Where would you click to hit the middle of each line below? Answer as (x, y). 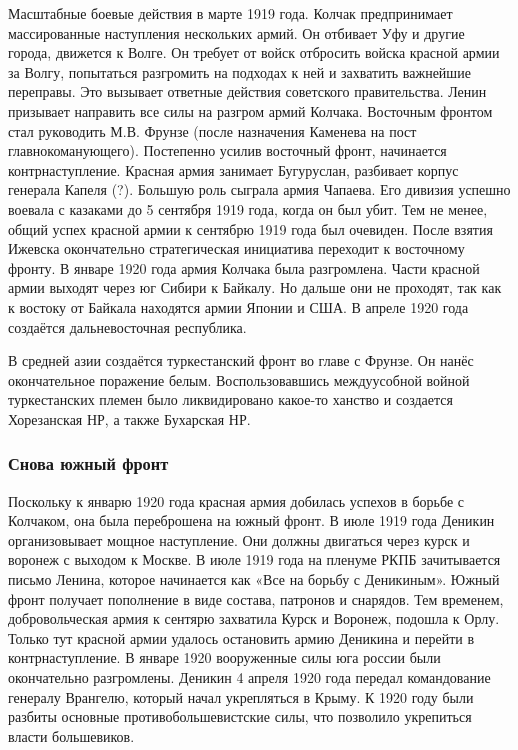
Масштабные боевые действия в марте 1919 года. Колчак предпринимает (230, 13)
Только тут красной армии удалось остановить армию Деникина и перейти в (241, 637)
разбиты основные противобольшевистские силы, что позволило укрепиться (240, 716)
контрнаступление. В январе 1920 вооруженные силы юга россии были (224, 657)
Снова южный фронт (88, 463)
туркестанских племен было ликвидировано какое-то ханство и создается (230, 399)
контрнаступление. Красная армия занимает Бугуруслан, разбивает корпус (233, 169)
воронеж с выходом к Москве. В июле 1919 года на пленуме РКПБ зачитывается (254, 559)
